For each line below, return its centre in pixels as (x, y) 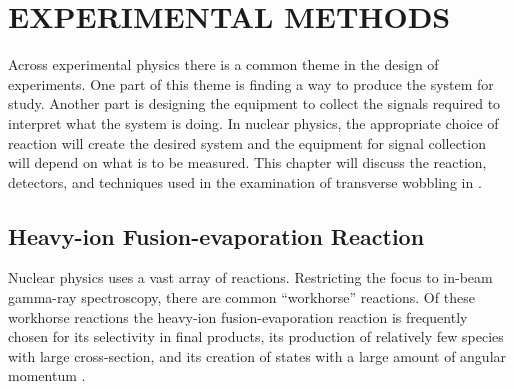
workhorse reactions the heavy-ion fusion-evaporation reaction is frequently (238, 316)
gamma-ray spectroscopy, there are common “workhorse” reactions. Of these (241, 297)
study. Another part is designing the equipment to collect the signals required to (254, 103)
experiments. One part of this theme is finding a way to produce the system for (251, 83)
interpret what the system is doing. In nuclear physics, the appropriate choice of (253, 122)
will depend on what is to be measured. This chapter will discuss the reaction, (247, 162)
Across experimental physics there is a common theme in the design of (223, 64)
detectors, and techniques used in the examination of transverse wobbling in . (245, 181)
